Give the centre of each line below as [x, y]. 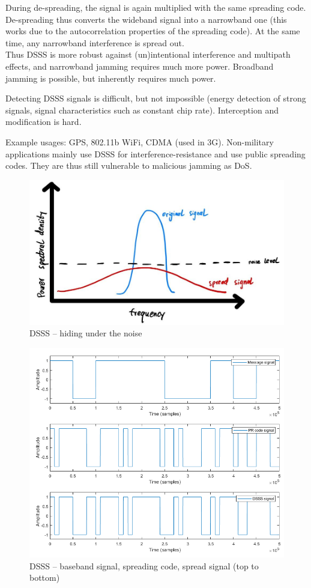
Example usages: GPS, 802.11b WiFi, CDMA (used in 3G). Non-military [140, 141]
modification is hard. [44, 122]
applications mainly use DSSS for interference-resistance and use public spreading [155, 153]
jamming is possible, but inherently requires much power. [111, 78]
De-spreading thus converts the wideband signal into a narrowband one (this [146, 19]
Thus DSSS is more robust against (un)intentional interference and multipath [148, 54]
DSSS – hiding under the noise [86, 333]
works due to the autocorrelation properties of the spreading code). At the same [153, 31]
